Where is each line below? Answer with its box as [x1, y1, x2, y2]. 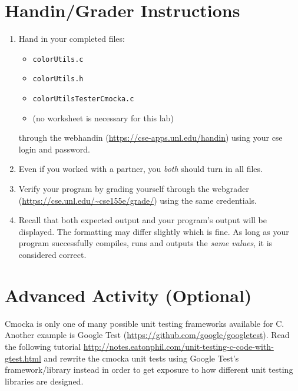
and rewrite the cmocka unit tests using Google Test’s [44, 352, 239, 364]
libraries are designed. [5, 375, 84, 387]
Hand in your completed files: [18, 32, 125, 45]
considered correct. [18, 248, 87, 261]
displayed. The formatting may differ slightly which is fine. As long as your [18, 225, 289, 237]
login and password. [18, 143, 90, 155]
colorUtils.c [32, 55, 84, 64]
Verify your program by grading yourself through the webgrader [18, 183, 249, 195]
